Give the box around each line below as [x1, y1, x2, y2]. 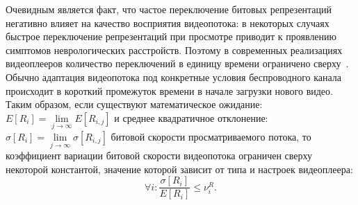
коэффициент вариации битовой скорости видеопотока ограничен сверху [6, 148, 312, 163]
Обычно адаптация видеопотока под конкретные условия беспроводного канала [6, 69, 342, 84]
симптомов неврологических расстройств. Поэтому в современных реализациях [6, 42, 343, 57]
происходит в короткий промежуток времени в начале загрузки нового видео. [6, 83, 333, 98]
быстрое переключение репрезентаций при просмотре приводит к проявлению [6, 29, 337, 44]
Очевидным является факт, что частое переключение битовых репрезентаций [6, 2, 332, 16]
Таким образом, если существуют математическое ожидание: [6, 97, 263, 112]
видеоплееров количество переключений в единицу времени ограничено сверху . [6, 56, 349, 71]
